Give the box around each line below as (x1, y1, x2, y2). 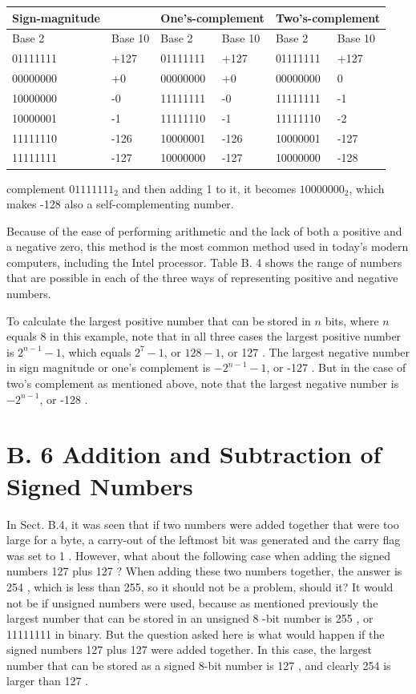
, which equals (61, 343, 131, 360)
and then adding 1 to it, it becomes (122, 180, 297, 196)
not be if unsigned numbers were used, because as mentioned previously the (6, 594, 378, 611)
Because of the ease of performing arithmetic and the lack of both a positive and (6, 222, 402, 239)
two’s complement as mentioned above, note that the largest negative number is (6, 375, 399, 392)
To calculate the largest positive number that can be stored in (6, 312, 311, 329)
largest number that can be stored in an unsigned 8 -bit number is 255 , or (6, 610, 374, 627)
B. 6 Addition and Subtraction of (6, 438, 382, 470)
